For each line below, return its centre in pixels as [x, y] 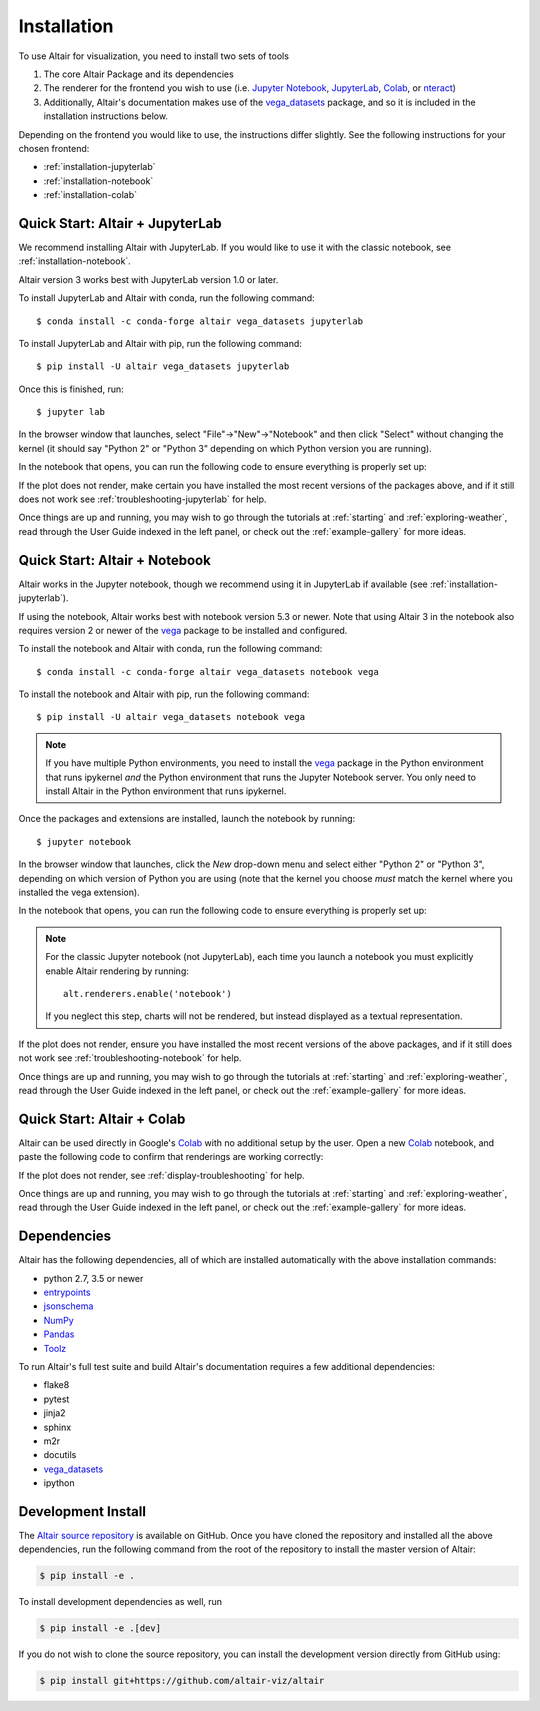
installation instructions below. [106, 116]
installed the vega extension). [79, 892]
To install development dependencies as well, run [120, 1602]
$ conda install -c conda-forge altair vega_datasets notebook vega [207, 671]
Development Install [82, 1511]
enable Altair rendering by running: [117, 971]
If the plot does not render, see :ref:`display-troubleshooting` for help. [161, 1175]
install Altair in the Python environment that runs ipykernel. [166, 791]
